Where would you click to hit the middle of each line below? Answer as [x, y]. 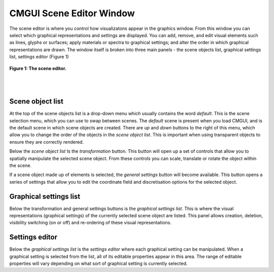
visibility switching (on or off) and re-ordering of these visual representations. [91, 223]
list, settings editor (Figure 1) [39, 57]
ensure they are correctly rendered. [46, 142]
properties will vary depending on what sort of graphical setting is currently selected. [98, 263]
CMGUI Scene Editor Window [72, 13]
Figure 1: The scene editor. [38, 68]
